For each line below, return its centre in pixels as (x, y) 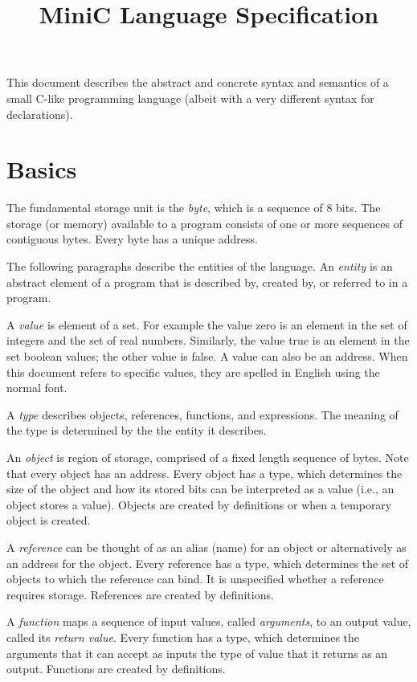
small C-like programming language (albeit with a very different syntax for (190, 98)
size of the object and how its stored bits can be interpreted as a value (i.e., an (200, 489)
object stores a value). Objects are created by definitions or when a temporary (199, 504)
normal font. (37, 388)
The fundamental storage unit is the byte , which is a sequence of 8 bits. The (194, 208)
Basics (42, 169)
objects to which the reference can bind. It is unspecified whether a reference (195, 579)
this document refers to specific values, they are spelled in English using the (193, 372)
